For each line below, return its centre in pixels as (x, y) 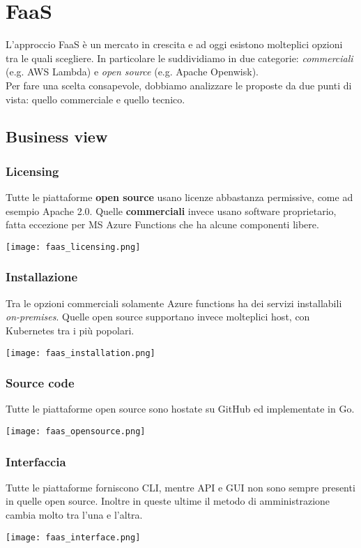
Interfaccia (36, 461)
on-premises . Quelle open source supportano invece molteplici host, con (158, 317)
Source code (40, 383)
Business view (57, 136)
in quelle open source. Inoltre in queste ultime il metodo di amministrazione (168, 501)
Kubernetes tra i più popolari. (70, 330)
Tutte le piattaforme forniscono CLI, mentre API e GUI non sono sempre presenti (180, 487)
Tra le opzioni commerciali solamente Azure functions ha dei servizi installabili (174, 303)
